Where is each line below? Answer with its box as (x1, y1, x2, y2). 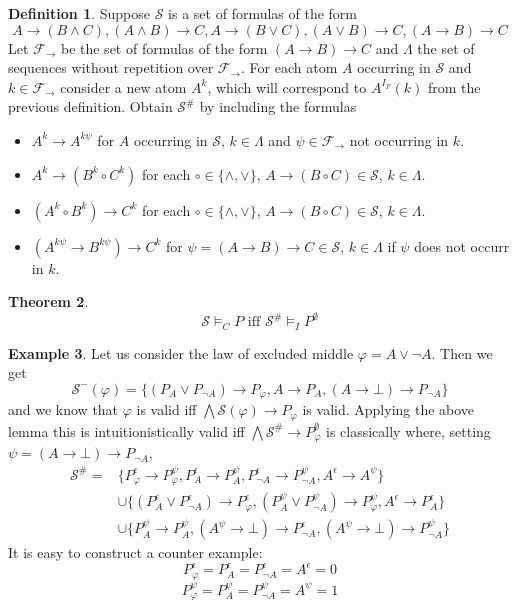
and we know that (8, 399, 119, 420)
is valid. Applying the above (302, 399, 475, 420)
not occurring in (349, 129, 449, 150)
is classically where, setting (325, 420, 491, 441)
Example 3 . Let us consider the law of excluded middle (8, 342, 354, 363)
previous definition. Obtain (8, 96, 173, 117)
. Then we (431, 342, 493, 363)
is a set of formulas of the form (168, 3, 358, 23)
